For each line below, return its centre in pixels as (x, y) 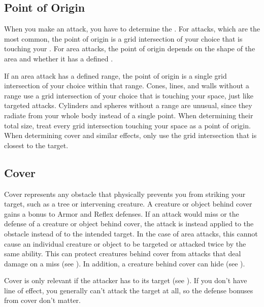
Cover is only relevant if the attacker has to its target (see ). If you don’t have (126, 280)
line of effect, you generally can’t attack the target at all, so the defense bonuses (129, 290)
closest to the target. (36, 145)
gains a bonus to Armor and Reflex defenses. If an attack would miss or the (122, 213)
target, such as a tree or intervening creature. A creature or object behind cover (128, 204)
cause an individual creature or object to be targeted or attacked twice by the (125, 243)
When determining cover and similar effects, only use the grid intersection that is (130, 135)
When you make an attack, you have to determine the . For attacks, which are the (132, 29)
